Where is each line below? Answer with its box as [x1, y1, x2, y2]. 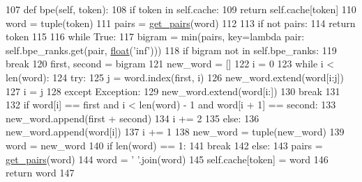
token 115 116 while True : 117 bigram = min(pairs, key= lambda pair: [6, 29, 305, 44]
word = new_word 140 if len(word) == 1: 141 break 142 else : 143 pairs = [6, 138, 323, 152]
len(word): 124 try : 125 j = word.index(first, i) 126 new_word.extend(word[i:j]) [6, 69, 344, 84]
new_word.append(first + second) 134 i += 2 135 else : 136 [6, 110, 259, 125]
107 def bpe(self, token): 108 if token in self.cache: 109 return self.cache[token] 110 [6, 2, 356, 16]
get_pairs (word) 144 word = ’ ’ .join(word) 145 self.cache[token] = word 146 [6, 151, 329, 166]
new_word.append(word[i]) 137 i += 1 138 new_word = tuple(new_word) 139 [6, 124, 345, 139]
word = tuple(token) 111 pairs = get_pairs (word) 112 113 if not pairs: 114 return [6, 15, 356, 30]
